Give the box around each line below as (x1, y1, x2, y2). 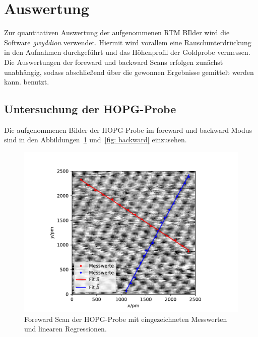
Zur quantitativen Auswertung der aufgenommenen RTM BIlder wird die (4, 27, 230, 38)
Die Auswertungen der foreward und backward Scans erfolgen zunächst (4, 56, 223, 67)
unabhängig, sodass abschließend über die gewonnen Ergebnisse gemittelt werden (4, 66, 254, 77)
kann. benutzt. (4, 76, 49, 87)
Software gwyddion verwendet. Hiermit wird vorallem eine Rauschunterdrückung (4, 37, 251, 47)
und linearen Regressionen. (24, 323, 107, 334)
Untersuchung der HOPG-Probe (4, 101, 176, 117)
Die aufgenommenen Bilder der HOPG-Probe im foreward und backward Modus (4, 124, 252, 135)
